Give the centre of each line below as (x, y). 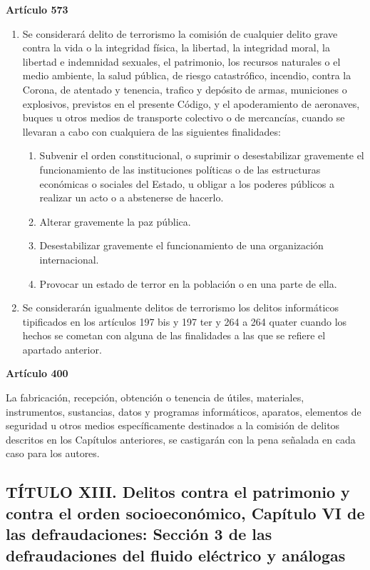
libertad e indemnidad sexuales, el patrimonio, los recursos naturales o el (181, 61)
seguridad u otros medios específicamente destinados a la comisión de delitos (173, 425)
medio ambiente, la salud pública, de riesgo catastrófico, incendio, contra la (187, 75)
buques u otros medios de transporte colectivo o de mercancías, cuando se (184, 117)
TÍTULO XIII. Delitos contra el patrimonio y (178, 492)
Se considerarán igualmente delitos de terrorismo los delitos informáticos (181, 307)
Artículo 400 (37, 373)
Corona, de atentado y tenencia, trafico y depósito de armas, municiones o (185, 89)
